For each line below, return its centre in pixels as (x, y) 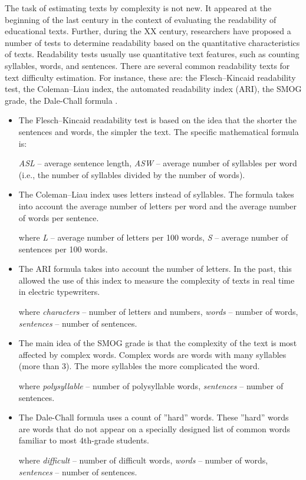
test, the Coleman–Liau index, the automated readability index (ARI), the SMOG (153, 89)
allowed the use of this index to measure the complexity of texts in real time (157, 280)
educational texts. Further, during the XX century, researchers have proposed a (148, 31)
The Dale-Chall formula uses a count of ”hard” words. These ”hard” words (154, 417)
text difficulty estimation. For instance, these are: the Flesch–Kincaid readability (150, 77)
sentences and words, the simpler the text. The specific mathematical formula (159, 131)
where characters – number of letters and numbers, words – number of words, (158, 312)
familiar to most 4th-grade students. (84, 440)
